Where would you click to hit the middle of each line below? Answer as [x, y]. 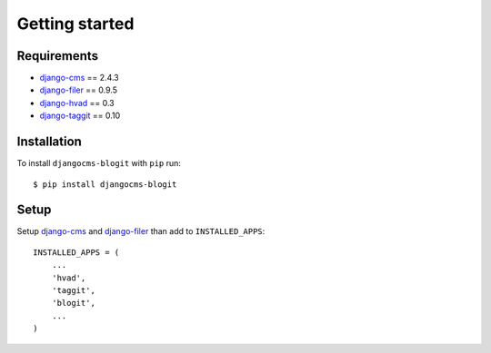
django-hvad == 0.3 [77, 103]
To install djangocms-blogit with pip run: [99, 163]
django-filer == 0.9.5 [79, 90]
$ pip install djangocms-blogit [105, 184]
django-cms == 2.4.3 [80, 78]
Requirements [58, 56]
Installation [49, 142]
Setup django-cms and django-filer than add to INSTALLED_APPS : [141, 231]
